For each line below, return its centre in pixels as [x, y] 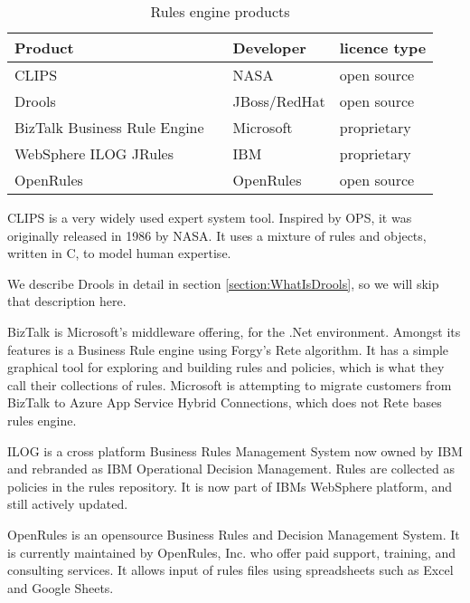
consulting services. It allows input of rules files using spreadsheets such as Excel [230, 570]
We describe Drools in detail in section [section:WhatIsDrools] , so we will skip [223, 283]
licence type [383, 48]
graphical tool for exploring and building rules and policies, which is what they [226, 367]
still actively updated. [68, 504]
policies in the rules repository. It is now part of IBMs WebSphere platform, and [230, 486]
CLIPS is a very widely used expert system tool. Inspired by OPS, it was [210, 217]
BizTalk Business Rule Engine [109, 127]
